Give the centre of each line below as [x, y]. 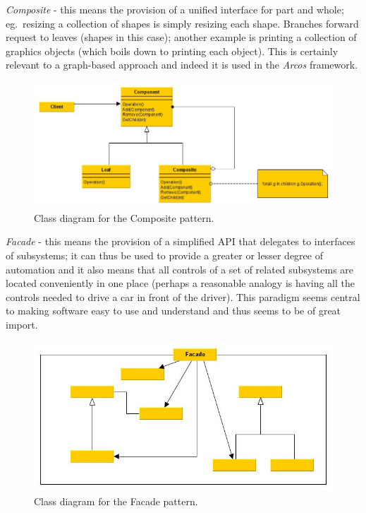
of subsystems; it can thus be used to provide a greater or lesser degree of [164, 255]
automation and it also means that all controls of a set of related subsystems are [180, 269]
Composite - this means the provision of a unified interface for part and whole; [175, 9]
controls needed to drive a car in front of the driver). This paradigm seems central [183, 296]
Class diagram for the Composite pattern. [124, 217]
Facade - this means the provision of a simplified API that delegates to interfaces [181, 241]
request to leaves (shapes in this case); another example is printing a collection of [181, 37]
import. [22, 324]
